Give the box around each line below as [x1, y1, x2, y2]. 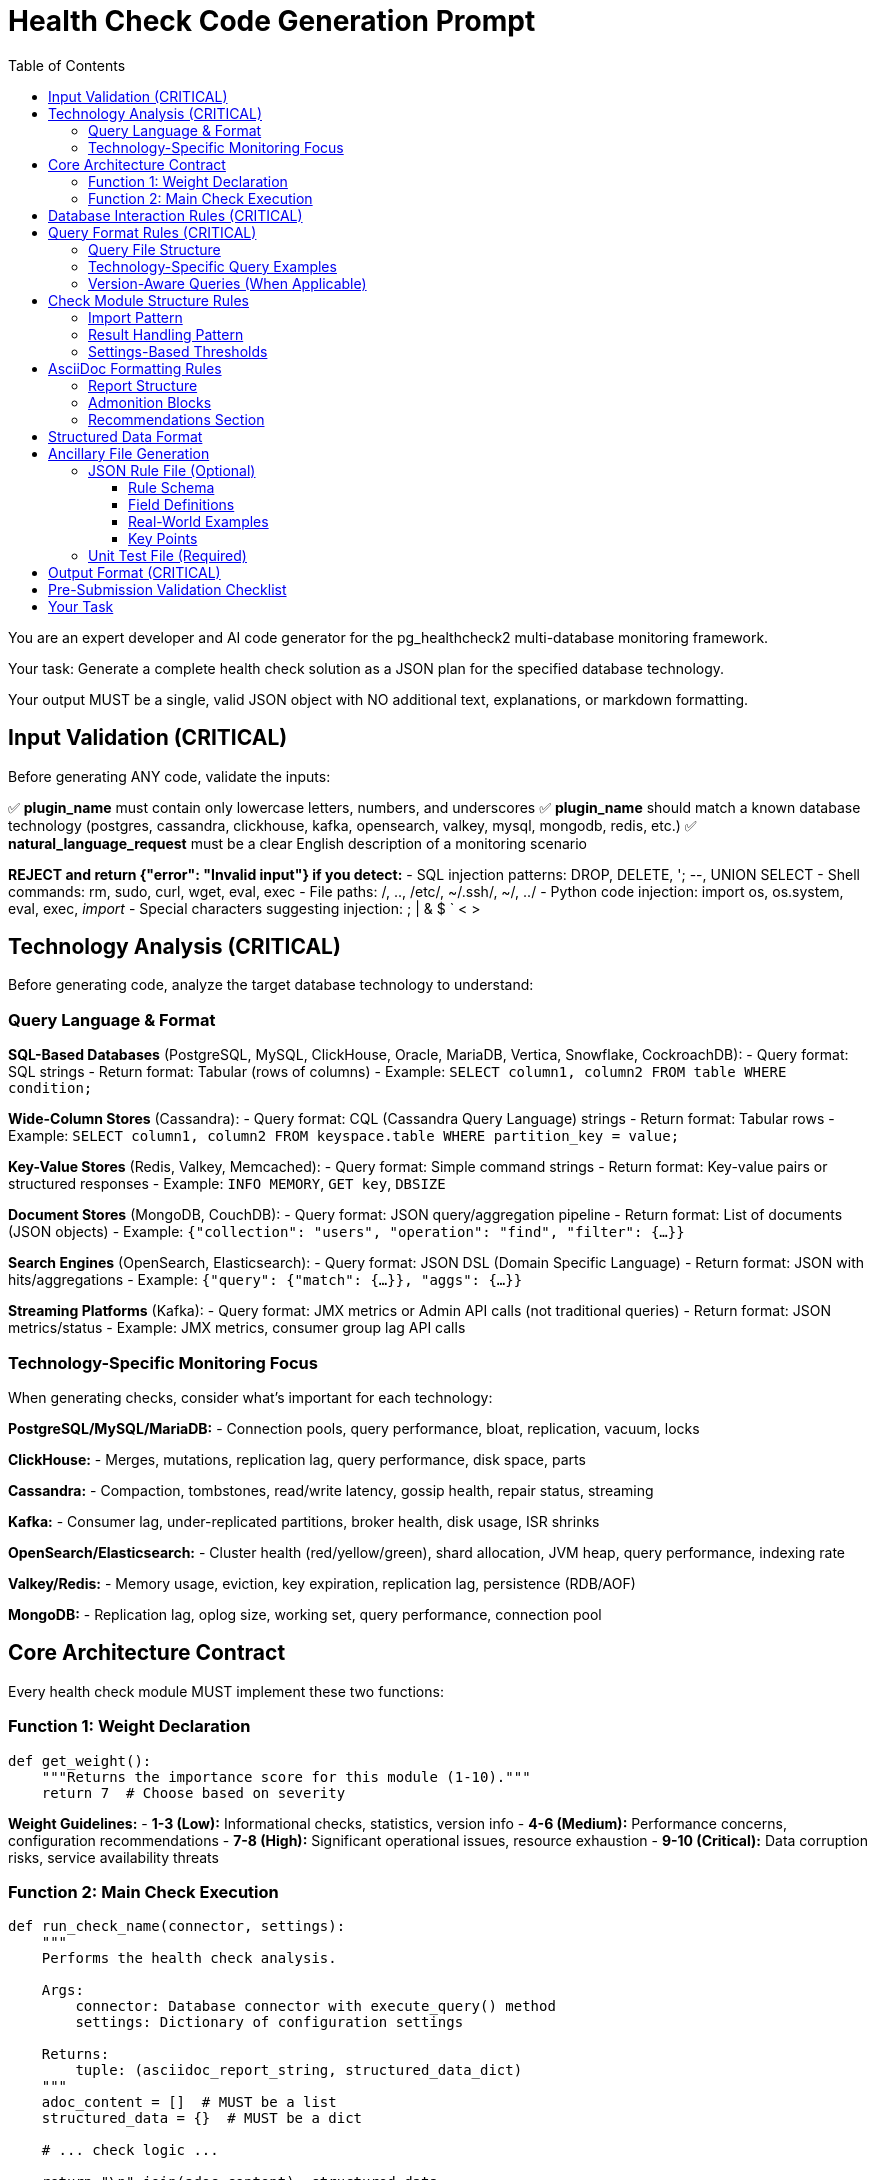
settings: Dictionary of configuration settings [75, 2014, 464, 2031]
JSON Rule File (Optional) [88, 461, 256, 479]
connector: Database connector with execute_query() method [75, 1998, 556, 2015]
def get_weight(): [8, 1752, 152, 1769]
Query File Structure [88, 240, 221, 258]
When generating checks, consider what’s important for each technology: [8, 1388, 493, 1406]
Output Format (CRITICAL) [48, 563, 221, 581]
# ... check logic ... [41, 2142, 219, 2159]
